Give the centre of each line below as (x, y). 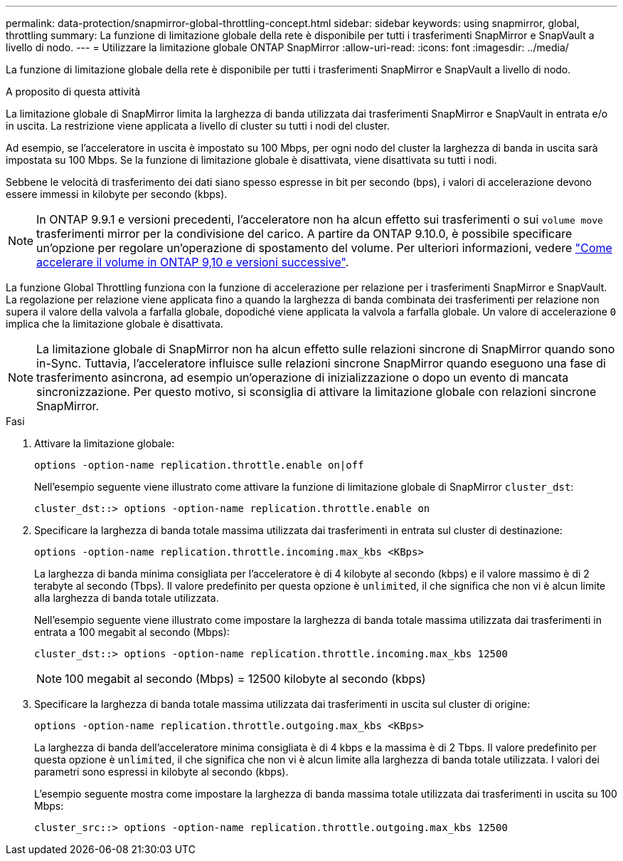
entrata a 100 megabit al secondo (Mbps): (132, 632)
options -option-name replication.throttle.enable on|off (199, 465)
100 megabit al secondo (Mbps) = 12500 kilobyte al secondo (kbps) (245, 679)
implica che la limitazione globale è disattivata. (115, 324)
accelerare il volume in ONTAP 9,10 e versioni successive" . (193, 262)
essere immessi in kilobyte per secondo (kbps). (117, 194)
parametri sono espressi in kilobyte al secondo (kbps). (161, 772)
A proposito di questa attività (73, 92)
